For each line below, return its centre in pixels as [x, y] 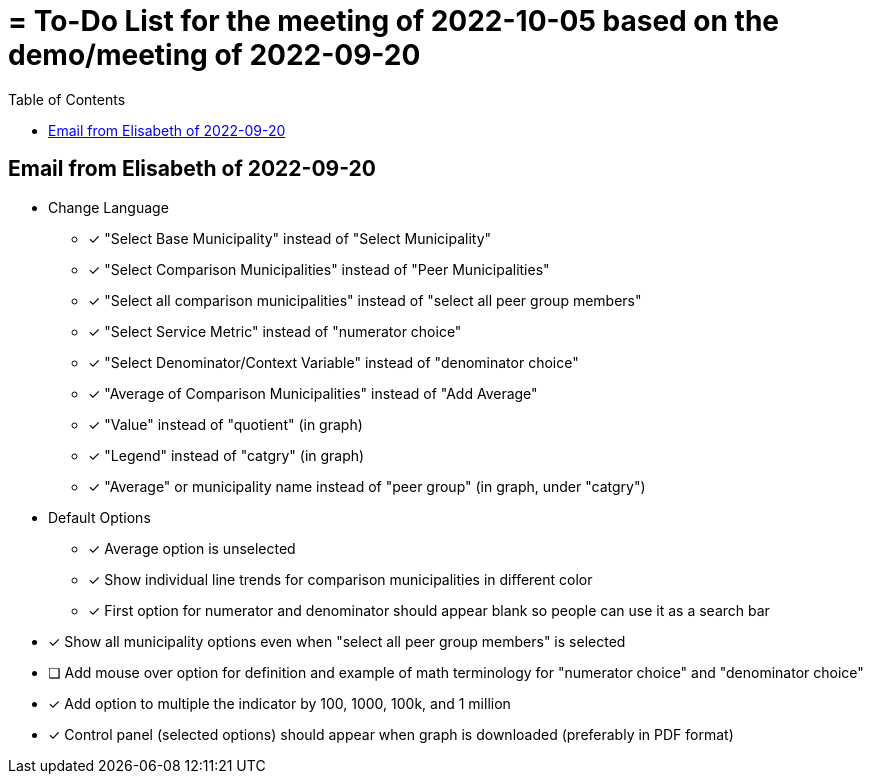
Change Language [108, 207]
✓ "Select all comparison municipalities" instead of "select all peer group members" [365, 300]
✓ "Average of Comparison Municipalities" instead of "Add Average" [313, 393]
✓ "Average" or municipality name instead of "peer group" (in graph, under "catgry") [367, 486]
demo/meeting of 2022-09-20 [214, 55]
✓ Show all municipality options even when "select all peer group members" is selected [337, 641]
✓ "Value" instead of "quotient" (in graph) [225, 424]
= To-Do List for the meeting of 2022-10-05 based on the [394, 21]
